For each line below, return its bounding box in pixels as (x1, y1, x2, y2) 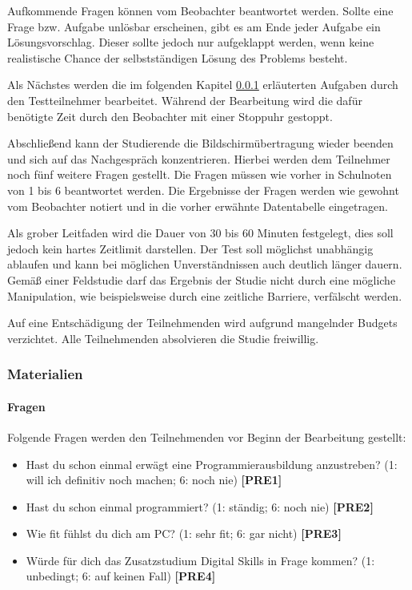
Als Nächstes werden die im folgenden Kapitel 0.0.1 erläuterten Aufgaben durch (7, 76, 398, 93)
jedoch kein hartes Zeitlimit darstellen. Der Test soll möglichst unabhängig (7, 240, 374, 257)
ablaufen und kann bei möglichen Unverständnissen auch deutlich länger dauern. (7, 256, 402, 273)
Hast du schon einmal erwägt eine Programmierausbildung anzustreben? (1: (26, 455, 398, 472)
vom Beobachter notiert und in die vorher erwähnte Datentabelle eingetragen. (7, 197, 388, 214)
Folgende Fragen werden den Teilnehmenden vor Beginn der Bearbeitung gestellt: (7, 428, 406, 445)
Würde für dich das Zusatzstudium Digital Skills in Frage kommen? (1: (26, 552, 375, 568)
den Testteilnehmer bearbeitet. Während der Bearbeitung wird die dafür (7, 91, 362, 108)
